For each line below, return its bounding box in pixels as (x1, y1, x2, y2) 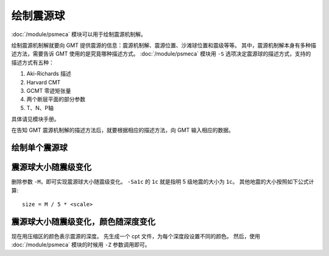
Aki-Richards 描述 (26, 70, 71, 78)
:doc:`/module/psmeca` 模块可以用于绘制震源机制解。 (11, 31, 146, 38)
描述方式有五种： (11, 59, 54, 66)
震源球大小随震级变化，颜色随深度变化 (11, 216, 155, 227)
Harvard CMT (26, 78, 61, 86)
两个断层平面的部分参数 (26, 95, 85, 103)
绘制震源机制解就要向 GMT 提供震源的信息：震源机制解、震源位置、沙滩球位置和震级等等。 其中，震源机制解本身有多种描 (11, 42, 316, 49)
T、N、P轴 (26, 104, 54, 111)
